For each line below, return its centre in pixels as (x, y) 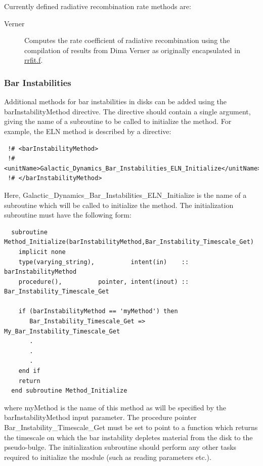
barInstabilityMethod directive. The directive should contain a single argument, (127, 111)
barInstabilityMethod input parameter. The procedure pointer (100, 417)
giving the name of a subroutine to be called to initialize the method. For (118, 121)
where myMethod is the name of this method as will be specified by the (115, 407)
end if (29, 371)
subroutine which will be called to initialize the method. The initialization (119, 205)
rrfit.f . (34, 60)
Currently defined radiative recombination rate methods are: (98, 6)
